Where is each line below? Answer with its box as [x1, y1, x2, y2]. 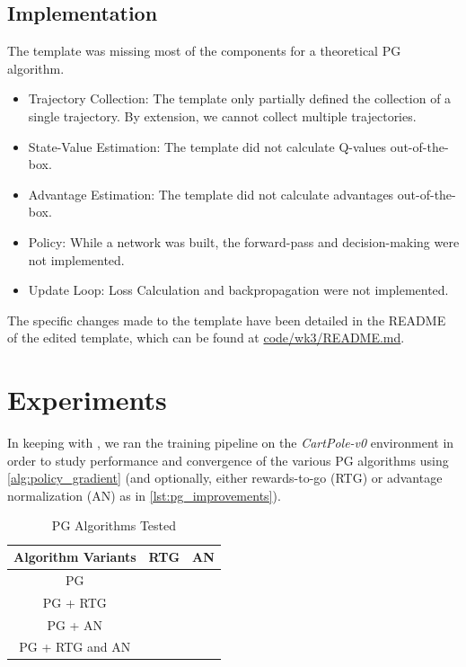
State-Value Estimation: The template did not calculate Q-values [28, 137, 386, 156]
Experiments [7, 381, 167, 418]
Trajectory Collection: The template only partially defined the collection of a [28, 89, 452, 108]
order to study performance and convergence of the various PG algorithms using [7, 450, 449, 469]
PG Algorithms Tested [51, 516, 177, 535]
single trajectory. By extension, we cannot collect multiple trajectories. [28, 106, 417, 125]
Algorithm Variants [13, 547, 136, 566]
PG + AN [47, 615, 103, 634]
